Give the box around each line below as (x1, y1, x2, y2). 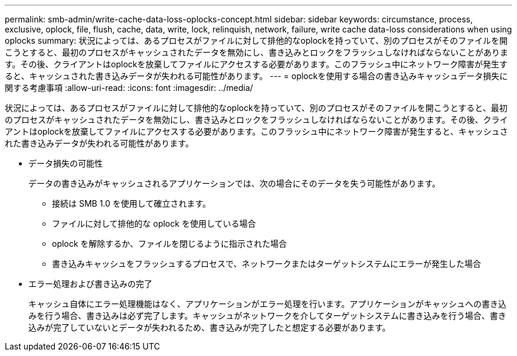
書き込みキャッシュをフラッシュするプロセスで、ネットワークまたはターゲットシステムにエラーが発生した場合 (52, 259, 482, 269)
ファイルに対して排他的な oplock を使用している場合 (52, 218, 256, 228)
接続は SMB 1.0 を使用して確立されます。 (52, 198, 211, 208)
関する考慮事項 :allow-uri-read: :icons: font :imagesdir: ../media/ (5, 83, 253, 93)
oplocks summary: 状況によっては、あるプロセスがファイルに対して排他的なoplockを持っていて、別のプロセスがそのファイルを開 (5, 35, 508, 45)
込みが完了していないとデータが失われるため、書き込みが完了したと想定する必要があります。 (28, 322, 391, 332)
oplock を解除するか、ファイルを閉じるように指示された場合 (52, 239, 287, 249)
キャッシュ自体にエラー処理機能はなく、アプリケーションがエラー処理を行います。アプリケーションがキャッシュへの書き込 (28, 299, 507, 309)
